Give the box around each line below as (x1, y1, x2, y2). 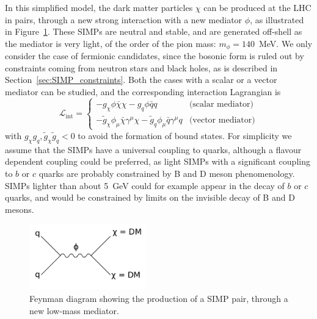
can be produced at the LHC (203, 1, 312, 13)
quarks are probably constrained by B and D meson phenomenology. (38, 167, 295, 179)
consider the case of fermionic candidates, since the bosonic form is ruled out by (5, 49, 304, 62)
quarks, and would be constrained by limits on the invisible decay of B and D (5, 191, 295, 204)
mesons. (5, 203, 34, 215)
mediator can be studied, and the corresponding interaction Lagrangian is (5, 85, 281, 98)
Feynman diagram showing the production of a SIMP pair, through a (29, 292, 288, 305)
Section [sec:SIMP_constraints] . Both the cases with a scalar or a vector (5, 73, 277, 86)
